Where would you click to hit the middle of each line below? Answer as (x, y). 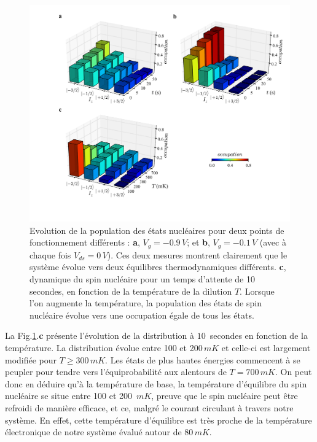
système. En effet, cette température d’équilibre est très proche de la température (158, 420)
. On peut (293, 372)
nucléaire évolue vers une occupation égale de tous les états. (142, 315)
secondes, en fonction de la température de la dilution (131, 291)
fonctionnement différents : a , (85, 242)
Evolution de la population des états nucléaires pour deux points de (157, 230)
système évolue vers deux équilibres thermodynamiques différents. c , (158, 267)
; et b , (198, 242)
